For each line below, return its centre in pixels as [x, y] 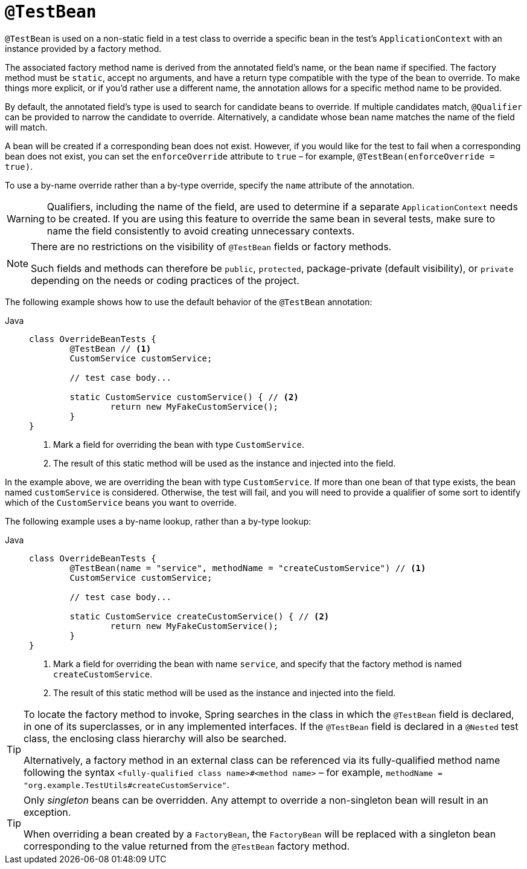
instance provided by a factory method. [83, 48]
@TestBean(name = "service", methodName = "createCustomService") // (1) [248, 568]
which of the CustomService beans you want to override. [121, 502]
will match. [26, 127]
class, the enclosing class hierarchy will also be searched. [155, 738]
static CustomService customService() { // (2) [184, 397]
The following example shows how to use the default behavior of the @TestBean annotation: [189, 302]
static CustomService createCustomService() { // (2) [200, 616]
